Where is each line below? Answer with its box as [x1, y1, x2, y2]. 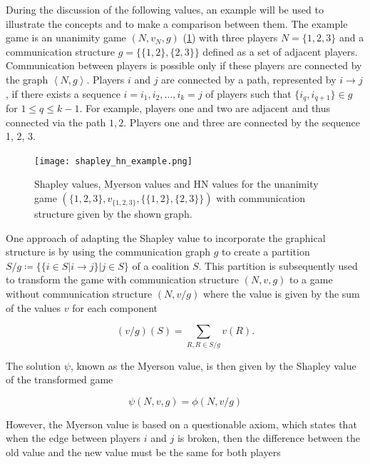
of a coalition [132, 258, 190, 273]
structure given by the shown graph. [34, 206, 192, 221]
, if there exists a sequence [6, 86, 120, 101]
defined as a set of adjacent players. [202, 44, 358, 59]
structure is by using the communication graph [6, 244, 210, 259]
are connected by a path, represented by [161, 71, 336, 86]
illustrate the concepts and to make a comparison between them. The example [6, 16, 348, 31]
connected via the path [6, 114, 106, 129]
